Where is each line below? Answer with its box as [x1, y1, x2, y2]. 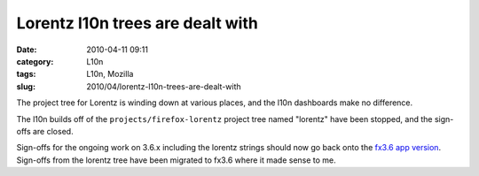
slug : [16, 80, 35, 92]
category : [16, 56, 54, 66]
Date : [16, 44, 37, 55]
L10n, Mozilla [86, 69, 134, 80]
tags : [16, 69, 36, 80]
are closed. [32, 126, 75, 136]
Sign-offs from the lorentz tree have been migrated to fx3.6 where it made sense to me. [16, 155, 336, 165]
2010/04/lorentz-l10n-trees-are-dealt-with [86, 80, 241, 92]
